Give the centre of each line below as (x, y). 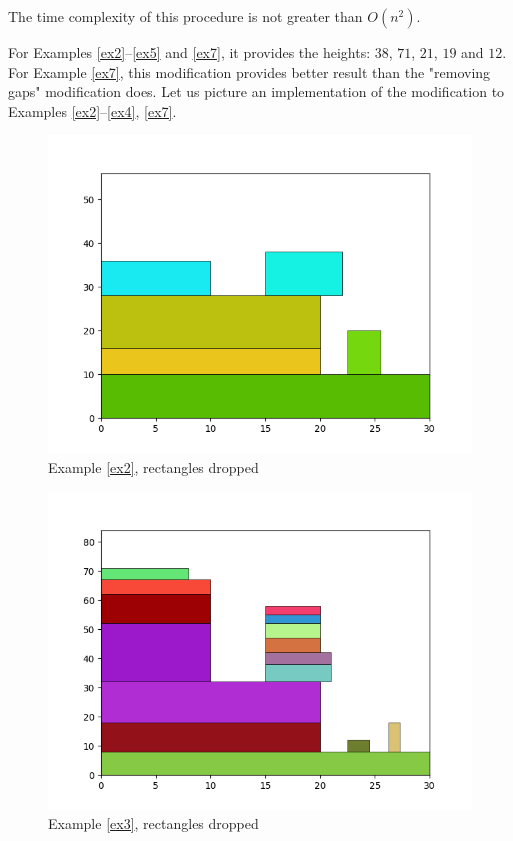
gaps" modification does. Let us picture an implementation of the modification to (256, 91)
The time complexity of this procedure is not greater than (185, 16)
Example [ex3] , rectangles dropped (153, 823)
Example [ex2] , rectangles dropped (153, 466)
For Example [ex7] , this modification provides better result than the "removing (249, 71)
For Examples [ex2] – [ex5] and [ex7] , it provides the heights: (189, 52)
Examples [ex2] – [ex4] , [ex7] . (92, 110)
